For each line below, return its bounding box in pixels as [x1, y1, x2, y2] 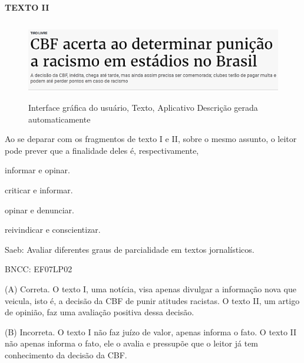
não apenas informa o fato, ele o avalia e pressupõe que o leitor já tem [5, 337, 259, 349]
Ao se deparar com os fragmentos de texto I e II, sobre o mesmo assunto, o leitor [5, 133, 297, 145]
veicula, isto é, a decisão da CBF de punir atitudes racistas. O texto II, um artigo [5, 294, 300, 306]
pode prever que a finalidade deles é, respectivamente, [5, 144, 199, 156]
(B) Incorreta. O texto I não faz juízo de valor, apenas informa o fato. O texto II [5, 325, 297, 338]
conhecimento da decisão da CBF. [5, 348, 127, 361]
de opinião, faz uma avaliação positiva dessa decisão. [5, 306, 194, 318]
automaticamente [28, 113, 91, 125]
